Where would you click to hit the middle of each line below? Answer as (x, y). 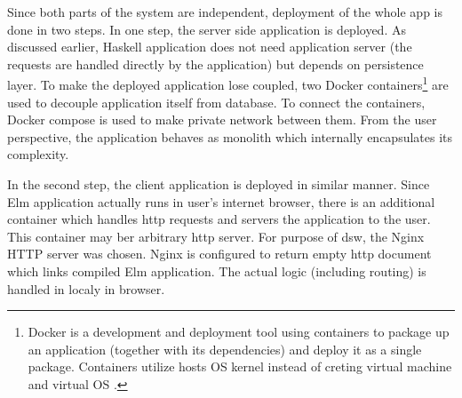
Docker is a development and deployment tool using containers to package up (239, 332)
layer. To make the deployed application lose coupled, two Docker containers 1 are (228, 84)
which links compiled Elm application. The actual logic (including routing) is (217, 271)
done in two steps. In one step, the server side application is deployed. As (207, 29)
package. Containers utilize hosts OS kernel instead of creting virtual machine (240, 366)
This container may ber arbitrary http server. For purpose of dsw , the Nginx (216, 236)
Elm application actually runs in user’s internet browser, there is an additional (221, 201)
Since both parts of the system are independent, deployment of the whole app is (225, 12)
